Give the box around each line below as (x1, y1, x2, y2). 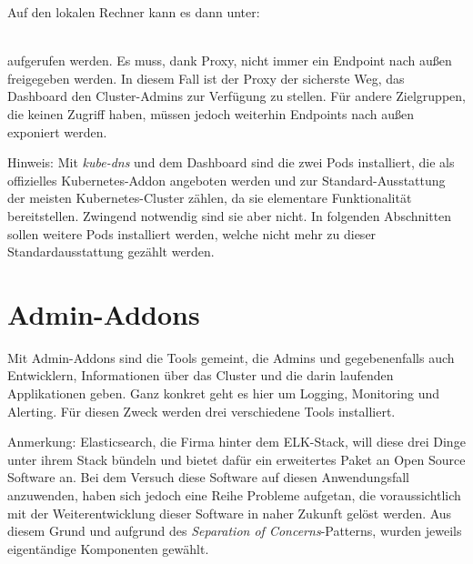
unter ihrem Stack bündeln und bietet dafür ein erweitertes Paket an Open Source (7, 449, 466, 468)
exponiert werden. (7, 122, 107, 141)
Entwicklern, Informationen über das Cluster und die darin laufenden (7, 366, 394, 385)
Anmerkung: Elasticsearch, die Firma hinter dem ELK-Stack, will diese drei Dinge (7, 432, 466, 451)
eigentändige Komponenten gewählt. (7, 539, 209, 558)
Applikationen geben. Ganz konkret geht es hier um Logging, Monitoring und (7, 384, 439, 403)
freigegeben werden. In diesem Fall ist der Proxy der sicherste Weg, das (7, 68, 405, 87)
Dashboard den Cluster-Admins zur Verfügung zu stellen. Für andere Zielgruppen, (7, 86, 466, 106)
